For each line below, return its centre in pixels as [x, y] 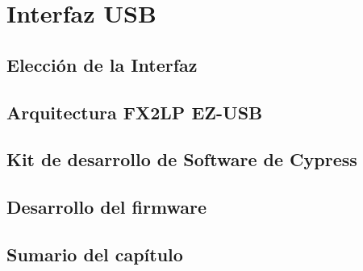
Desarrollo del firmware [106, 207]
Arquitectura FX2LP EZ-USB [135, 112]
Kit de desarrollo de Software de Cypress [182, 159]
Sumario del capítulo [95, 254]
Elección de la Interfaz [102, 64]
